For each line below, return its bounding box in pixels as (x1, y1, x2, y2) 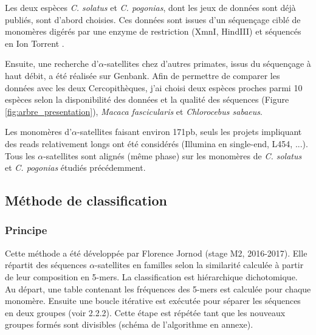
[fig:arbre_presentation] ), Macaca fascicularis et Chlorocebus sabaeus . (5, 105, 263, 117)
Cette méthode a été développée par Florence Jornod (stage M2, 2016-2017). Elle (5, 246, 307, 259)
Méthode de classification (5, 191, 168, 210)
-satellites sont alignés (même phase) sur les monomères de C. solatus (43, 149, 302, 162)
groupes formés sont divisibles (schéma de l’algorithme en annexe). (5, 318, 253, 331)
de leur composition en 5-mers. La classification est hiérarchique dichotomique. (5, 270, 298, 283)
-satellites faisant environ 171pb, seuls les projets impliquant (77, 125, 302, 138)
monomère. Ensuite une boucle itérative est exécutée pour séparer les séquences (5, 294, 301, 307)
